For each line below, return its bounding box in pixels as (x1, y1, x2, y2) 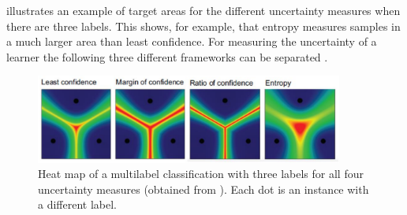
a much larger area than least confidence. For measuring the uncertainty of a (6, 33, 377, 50)
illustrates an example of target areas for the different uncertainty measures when (6, 2, 401, 18)
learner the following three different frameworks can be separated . (6, 48, 328, 65)
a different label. (38, 196, 117, 213)
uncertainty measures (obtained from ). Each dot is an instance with (38, 180, 369, 197)
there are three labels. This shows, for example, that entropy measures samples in (6, 17, 401, 34)
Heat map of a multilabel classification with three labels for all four (38, 165, 364, 182)
